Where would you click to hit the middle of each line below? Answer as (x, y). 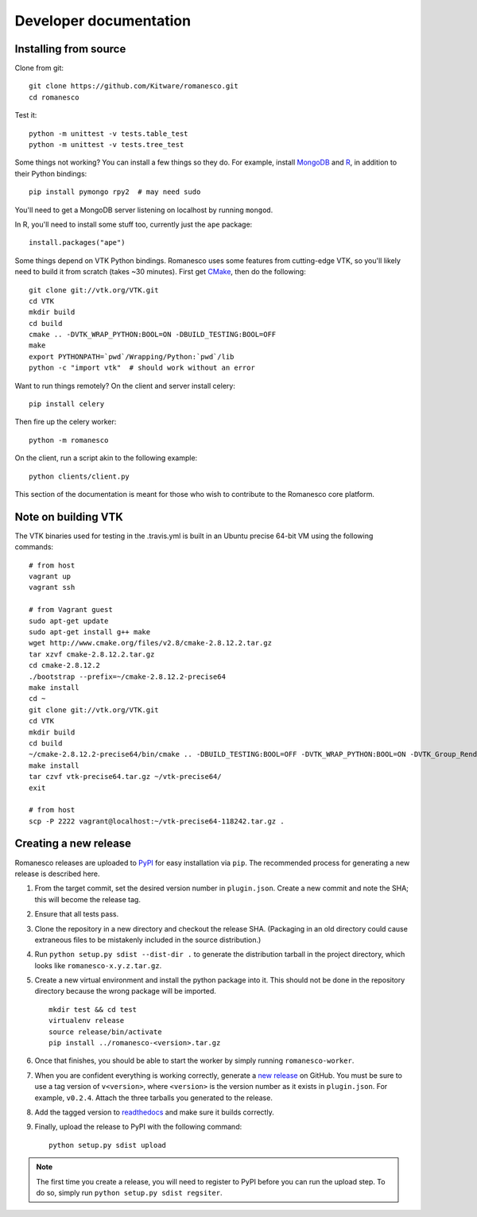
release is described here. (57, 874)
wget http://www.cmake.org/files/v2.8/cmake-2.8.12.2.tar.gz (150, 643)
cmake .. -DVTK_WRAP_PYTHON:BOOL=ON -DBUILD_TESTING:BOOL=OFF (153, 335)
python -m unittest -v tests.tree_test (107, 145)
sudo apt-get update (69, 621)
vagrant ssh (52, 587)
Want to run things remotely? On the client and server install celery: (125, 386)
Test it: (26, 115)
